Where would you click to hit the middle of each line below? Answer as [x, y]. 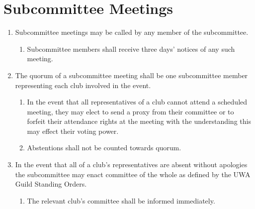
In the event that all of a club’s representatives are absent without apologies [131, 164]
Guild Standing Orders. [51, 184]
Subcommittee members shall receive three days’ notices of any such [131, 49]
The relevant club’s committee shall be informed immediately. [121, 200]
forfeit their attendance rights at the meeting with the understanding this [139, 121]
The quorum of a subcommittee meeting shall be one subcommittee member [131, 75]
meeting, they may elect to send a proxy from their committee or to [130, 111]
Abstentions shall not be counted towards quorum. [104, 148]
